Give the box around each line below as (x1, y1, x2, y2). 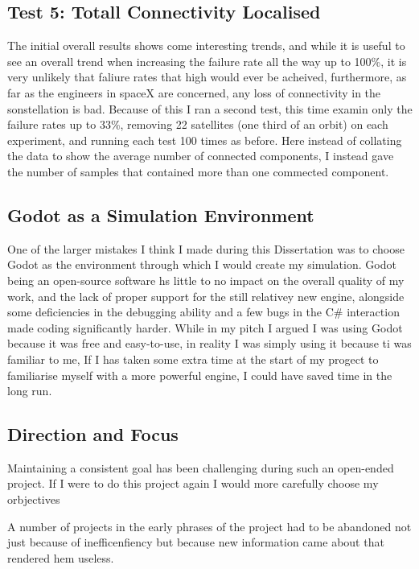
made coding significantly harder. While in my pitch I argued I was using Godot (7, 319, 403, 336)
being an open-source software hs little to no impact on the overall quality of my (7, 271, 405, 288)
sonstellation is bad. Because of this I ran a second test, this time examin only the (7, 100, 413, 117)
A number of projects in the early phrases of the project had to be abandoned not (7, 517, 412, 534)
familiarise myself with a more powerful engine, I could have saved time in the (7, 366, 392, 383)
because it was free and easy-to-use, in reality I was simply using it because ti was (7, 335, 412, 352)
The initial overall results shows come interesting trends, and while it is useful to (7, 37, 405, 54)
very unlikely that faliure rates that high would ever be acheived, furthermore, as (7, 68, 407, 85)
